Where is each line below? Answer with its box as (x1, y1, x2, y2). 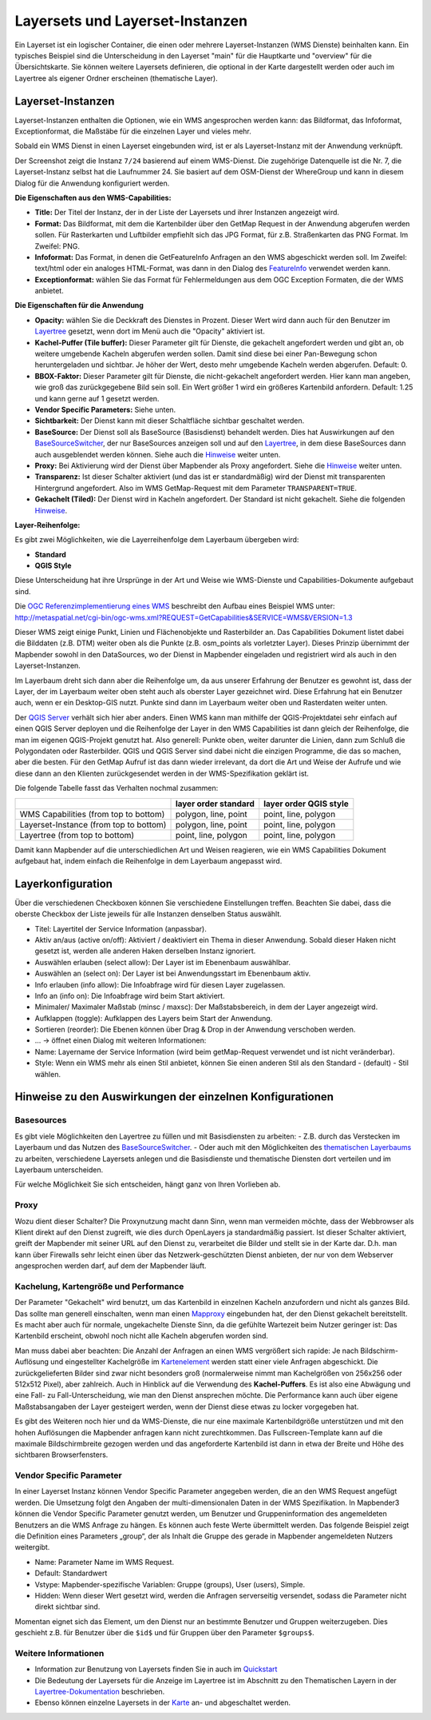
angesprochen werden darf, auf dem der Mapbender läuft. (14, 1261, 207, 1271)
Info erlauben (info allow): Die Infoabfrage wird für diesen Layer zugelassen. (34, 980, 286, 989)
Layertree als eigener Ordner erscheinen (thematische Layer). (14, 73, 219, 83)
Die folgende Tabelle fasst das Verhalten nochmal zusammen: (14, 784, 219, 793)
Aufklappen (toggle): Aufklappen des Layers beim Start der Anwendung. (34, 1013, 273, 1023)
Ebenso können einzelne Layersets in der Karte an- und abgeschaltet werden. (34, 1698, 291, 1707)
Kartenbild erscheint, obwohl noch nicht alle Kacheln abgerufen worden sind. (14, 1331, 269, 1341)
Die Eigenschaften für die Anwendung (14, 301, 144, 310)
